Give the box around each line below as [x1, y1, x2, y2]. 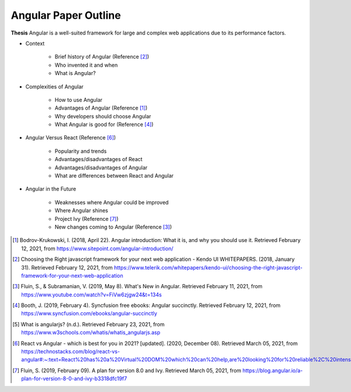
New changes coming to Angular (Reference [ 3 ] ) [54, 223, 172, 230]
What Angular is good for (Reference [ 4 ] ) [54, 121, 154, 128]
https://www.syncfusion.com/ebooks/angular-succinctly [21, 310, 157, 317]
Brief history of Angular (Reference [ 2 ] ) [54, 53, 149, 60]
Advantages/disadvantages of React [54, 156, 143, 163]
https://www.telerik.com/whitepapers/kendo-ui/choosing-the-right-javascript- [113, 264, 303, 271]
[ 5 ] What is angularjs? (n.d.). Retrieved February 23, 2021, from [12, 321, 165, 328]
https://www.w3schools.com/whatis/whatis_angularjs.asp [21, 329, 160, 336]
